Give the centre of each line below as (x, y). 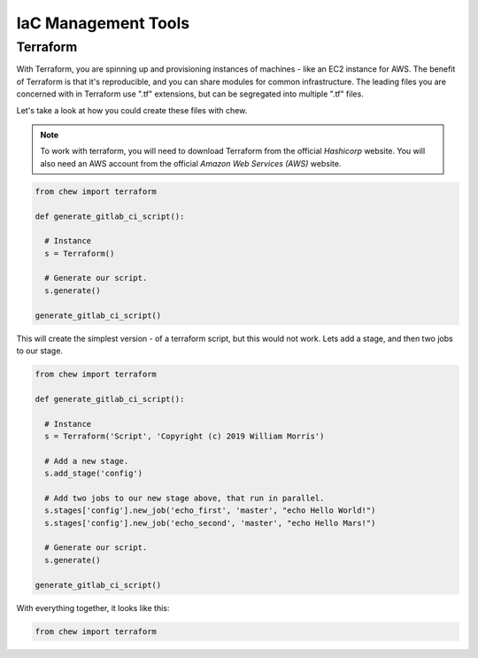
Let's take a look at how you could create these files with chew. (132, 110)
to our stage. (40, 351)
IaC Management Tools (103, 23)
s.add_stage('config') (94, 473)
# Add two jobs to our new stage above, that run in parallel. (185, 498)
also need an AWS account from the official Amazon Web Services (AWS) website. (191, 163)
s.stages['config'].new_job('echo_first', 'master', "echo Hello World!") (210, 511)
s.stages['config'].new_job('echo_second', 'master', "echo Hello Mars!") (210, 523)
